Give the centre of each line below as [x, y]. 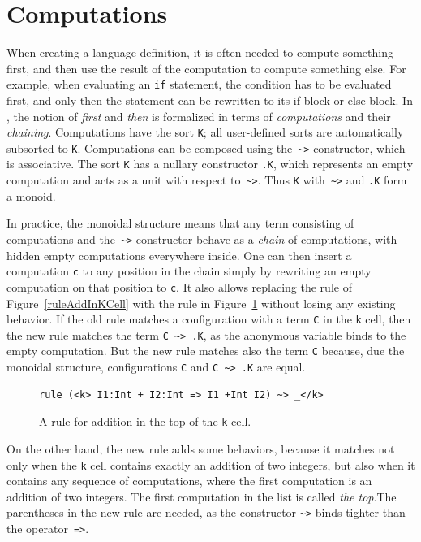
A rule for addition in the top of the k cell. [145, 421]
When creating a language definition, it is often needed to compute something [200, 52]
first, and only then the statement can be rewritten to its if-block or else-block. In [210, 100]
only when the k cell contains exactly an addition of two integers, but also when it [211, 464]
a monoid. [31, 195]
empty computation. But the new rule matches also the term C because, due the [206, 351]
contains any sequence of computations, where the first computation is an [189, 481]
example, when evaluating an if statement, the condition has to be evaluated [199, 84]
